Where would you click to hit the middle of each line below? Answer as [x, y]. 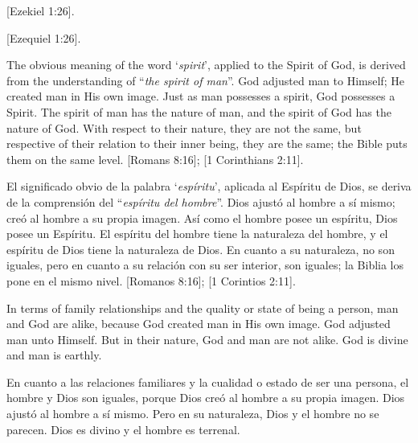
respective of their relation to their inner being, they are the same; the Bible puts [207, 144]
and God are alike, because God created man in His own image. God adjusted [199, 324]
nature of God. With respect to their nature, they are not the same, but [184, 127]
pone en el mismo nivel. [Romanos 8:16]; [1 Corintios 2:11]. [151, 280]
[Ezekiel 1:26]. [41, 10]
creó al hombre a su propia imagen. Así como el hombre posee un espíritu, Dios [202, 217]
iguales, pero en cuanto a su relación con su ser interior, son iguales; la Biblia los [205, 265]
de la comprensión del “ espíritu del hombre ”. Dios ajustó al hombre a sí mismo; [201, 201]
